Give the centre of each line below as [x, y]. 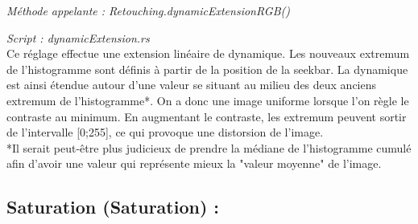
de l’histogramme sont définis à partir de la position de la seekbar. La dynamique [207, 69]
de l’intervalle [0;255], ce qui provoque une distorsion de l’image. [165, 132]
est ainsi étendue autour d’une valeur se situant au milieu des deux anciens [192, 85]
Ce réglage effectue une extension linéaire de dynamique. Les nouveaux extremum [208, 53]
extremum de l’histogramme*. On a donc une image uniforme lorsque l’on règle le [208, 100]
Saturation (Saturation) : [113, 207]
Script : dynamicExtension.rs [78, 37]
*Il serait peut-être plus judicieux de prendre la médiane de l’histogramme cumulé [209, 147]
